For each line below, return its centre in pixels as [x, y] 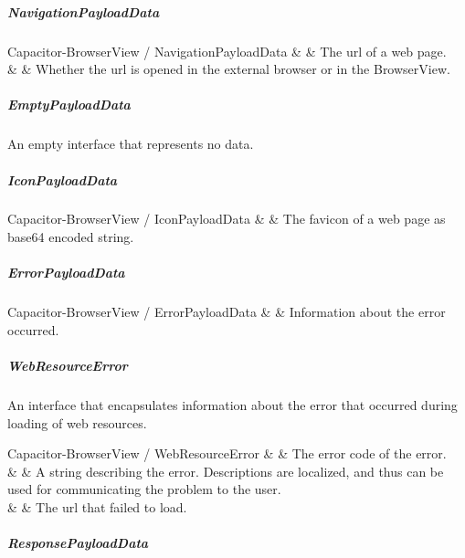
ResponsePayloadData [78, 543]
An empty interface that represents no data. [131, 144]
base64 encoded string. [71, 237]
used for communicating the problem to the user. [144, 489]
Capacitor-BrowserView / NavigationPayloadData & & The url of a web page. [227, 51]
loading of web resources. [77, 422]
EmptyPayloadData [69, 105]
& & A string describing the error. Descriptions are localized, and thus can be [226, 471]
